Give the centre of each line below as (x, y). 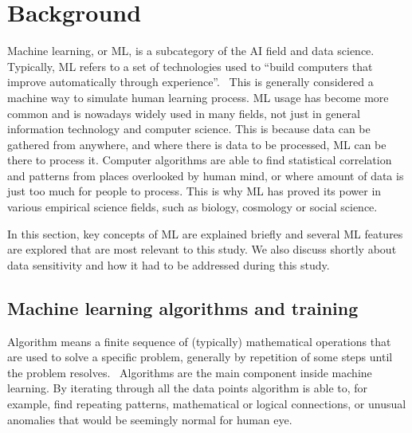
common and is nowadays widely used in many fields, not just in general (184, 113)
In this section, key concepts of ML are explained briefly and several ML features (205, 233)
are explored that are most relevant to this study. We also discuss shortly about (202, 249)
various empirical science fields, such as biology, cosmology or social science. (192, 207)
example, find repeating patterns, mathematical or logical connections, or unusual (207, 404)
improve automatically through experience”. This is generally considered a (190, 82)
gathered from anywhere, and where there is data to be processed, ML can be (197, 144)
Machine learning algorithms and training (183, 307)
